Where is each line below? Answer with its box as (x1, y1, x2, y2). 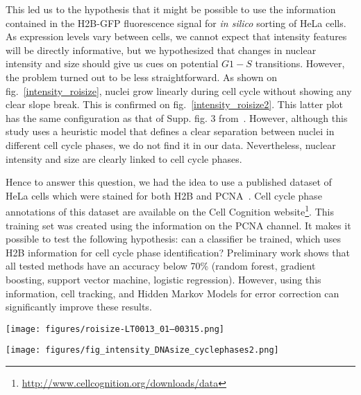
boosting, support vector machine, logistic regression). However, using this (6, 272, 321, 286)
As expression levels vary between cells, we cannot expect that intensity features (6, 29, 347, 44)
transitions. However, (255, 56, 345, 71)
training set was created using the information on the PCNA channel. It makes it (6, 218, 351, 232)
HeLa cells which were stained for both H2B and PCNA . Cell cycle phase (6, 188, 322, 202)
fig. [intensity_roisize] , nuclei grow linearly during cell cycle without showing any (6, 83, 352, 98)
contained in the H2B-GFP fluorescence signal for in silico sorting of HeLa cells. (6, 15, 346, 30)
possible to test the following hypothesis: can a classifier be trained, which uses (6, 231, 341, 246)
